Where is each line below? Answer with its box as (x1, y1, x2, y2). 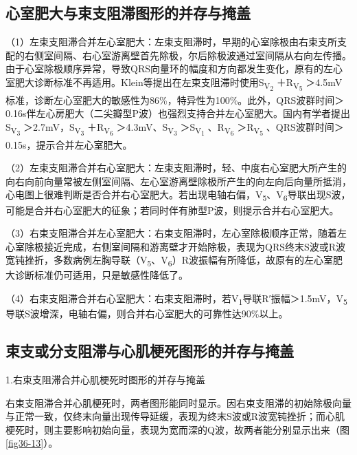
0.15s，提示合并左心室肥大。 (5, 137, 133, 151)
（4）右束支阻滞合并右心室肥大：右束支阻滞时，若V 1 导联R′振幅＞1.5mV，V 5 (5, 291, 347, 307)
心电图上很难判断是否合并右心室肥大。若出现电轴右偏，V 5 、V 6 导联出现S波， (5, 187, 351, 204)
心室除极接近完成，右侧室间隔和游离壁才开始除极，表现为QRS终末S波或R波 (5, 239, 346, 253)
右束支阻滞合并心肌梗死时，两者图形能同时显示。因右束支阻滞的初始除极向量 (5, 395, 352, 410)
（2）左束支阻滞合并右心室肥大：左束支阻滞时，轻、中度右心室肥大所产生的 (5, 160, 347, 175)
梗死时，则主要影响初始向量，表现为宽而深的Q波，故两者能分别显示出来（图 (5, 422, 349, 436)
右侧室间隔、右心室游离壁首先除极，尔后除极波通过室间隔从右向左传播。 (24, 47, 352, 62)
